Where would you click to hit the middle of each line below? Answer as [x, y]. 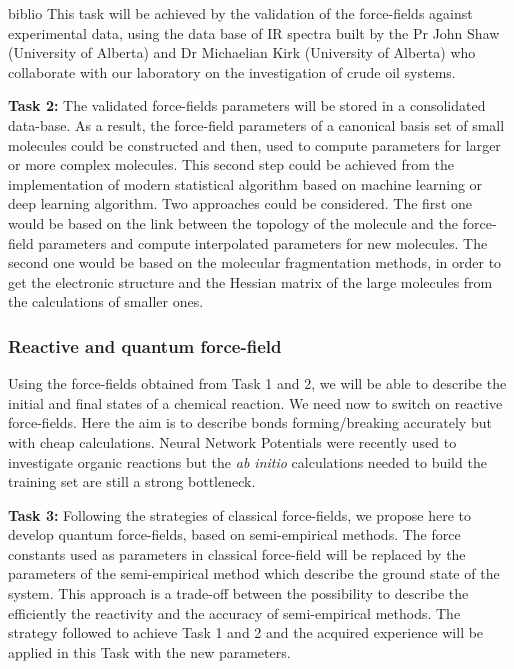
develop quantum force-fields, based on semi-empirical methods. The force [234, 534]
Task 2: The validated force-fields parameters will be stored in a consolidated [247, 105]
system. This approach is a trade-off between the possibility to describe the [238, 593]
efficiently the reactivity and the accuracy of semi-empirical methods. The [234, 612]
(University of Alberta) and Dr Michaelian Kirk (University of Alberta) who [242, 52]
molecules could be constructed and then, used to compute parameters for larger [254, 144]
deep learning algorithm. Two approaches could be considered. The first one [240, 203]
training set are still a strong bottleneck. [132, 481]
